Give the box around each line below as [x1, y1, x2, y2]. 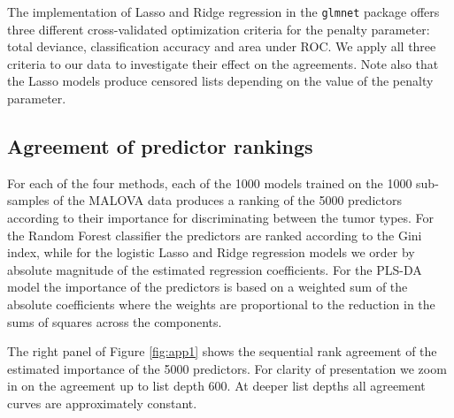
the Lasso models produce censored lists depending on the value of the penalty [7, 72, 434, 90]
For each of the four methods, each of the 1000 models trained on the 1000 [7, 173, 412, 192]
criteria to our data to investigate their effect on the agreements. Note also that [7, 54, 439, 72]
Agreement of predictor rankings [7, 133, 313, 160]
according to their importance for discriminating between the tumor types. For [7, 209, 435, 227]
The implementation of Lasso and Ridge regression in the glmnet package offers [7, 3, 440, 20]
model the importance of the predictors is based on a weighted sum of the [7, 277, 408, 296]
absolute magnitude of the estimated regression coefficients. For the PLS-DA [7, 260, 422, 278]
